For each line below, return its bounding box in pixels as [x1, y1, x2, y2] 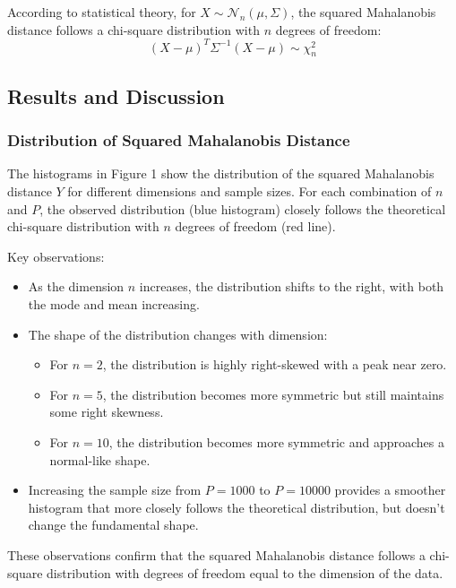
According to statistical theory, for [7, 3, 196, 21]
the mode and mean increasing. [28, 295, 200, 314]
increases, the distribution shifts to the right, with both [139, 277, 444, 296]
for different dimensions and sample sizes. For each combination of [67, 182, 432, 201]
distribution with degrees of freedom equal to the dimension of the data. [47, 563, 443, 582]
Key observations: [7, 246, 105, 265]
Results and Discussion [7, 82, 225, 109]
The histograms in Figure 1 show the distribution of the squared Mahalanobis [7, 164, 434, 183]
